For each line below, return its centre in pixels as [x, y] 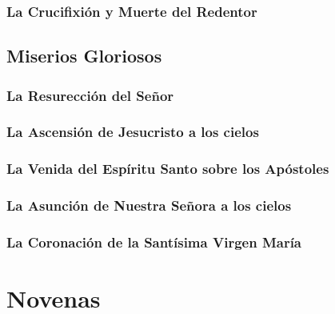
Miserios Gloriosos [84, 56]
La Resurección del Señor [90, 95]
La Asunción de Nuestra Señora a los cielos [149, 205]
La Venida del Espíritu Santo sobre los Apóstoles [168, 169]
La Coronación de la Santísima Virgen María [154, 242]
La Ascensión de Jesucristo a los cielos [133, 132]
